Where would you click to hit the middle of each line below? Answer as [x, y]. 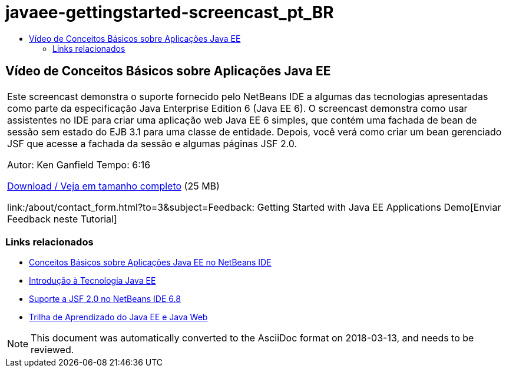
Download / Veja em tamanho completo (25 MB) [113, 186]
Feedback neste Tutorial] [62, 219]
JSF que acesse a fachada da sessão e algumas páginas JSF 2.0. [152, 143]
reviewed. [52, 350]
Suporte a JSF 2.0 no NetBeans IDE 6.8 [105, 299]
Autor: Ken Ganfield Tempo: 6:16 [79, 165]
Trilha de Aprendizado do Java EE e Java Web [118, 317]
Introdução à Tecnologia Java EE [92, 281]
